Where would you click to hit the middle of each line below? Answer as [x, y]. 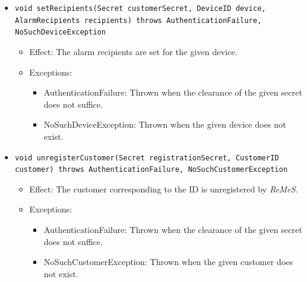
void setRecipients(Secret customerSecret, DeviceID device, [141, 8]
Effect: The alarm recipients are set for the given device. [133, 51]
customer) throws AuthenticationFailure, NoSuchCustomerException [151, 170]
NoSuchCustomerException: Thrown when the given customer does [168, 262]
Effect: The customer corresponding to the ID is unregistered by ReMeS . [163, 189]
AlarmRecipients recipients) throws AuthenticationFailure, [138, 20]
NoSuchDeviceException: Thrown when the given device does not [165, 124]
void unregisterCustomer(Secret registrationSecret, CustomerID [147, 158]
